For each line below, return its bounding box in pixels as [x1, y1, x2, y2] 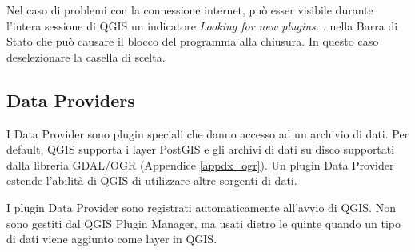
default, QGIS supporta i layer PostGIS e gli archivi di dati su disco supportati [6, 141, 395, 158]
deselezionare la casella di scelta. [6, 48, 166, 65]
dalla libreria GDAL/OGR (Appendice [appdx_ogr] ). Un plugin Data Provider [6, 156, 394, 173]
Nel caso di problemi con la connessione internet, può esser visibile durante [6, 2, 373, 18]
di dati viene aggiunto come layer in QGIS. [6, 230, 217, 247]
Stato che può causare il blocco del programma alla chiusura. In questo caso [6, 33, 379, 50]
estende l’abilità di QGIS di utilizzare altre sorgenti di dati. [6, 172, 297, 189]
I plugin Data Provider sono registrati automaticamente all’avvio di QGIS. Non [6, 198, 396, 215]
